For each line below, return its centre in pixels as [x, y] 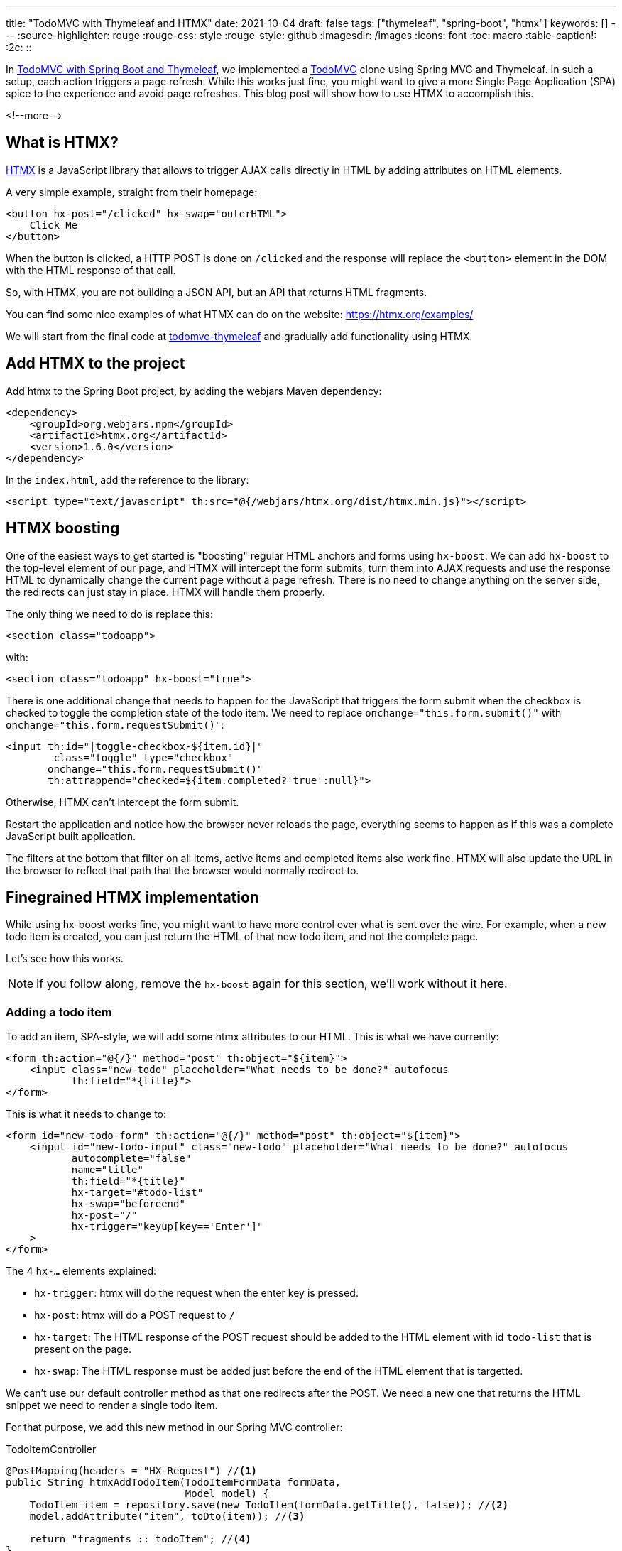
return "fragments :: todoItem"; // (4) [140, 1539]
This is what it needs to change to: [86, 1114]
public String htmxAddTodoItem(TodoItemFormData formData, [174, 1482]
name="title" [107, 1170]
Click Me [54, 225]
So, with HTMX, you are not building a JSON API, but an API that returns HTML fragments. [217, 292]
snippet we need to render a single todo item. [112, 1405]
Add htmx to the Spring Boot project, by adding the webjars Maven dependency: [194, 391]
